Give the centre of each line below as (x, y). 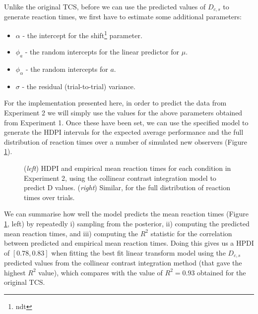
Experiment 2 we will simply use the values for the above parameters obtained (123, 113)
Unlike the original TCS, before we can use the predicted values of (105, 6)
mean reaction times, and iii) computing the (71, 233)
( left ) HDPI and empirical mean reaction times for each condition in (128, 168)
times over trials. (49, 197)
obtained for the (222, 272)
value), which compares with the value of (100, 272)
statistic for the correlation (191, 233)
